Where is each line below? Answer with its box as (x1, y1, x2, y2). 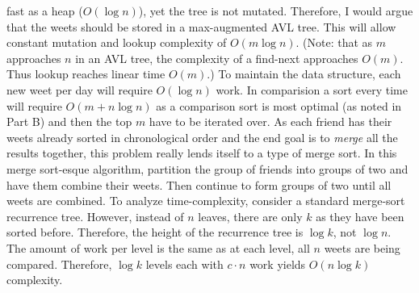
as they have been (316, 207, 404, 224)
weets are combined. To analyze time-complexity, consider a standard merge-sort (6, 192, 405, 209)
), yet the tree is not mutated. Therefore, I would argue (138, 2, 413, 19)
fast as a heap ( (6, 2, 83, 19)
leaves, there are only (198, 207, 303, 224)
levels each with (145, 255, 224, 272)
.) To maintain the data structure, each (207, 65, 401, 82)
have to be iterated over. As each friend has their (149, 113, 392, 130)
